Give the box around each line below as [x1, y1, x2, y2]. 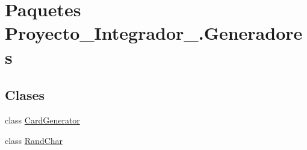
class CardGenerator [5, 113, 80, 126]
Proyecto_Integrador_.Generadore [5, 20, 303, 45]
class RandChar [5, 134, 63, 146]
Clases [5, 86, 45, 104]
